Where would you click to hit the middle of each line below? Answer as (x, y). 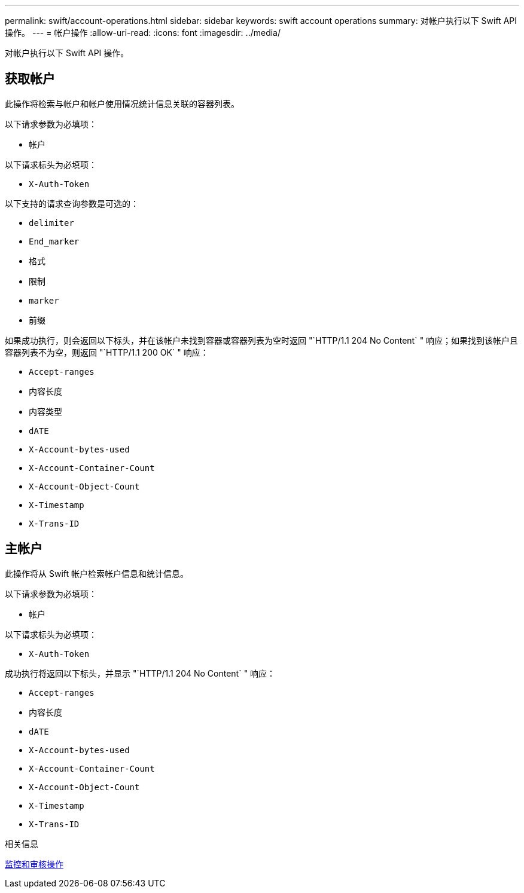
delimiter (51, 223)
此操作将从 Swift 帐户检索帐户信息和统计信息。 (97, 573)
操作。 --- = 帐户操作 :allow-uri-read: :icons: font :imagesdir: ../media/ (143, 33)
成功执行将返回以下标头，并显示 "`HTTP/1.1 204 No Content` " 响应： (140, 673)
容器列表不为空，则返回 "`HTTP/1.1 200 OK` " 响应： (107, 352)
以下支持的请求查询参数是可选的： (72, 203)
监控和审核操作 (34, 864)
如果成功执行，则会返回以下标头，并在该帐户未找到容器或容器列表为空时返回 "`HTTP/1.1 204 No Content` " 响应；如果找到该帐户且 (262, 340)
